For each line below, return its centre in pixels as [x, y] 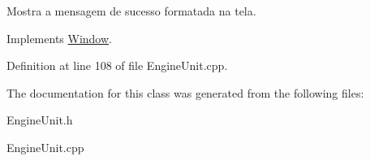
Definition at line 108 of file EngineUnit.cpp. [117, 65]
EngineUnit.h [40, 120]
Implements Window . [59, 38]
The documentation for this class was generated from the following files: [185, 92]
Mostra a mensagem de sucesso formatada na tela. [131, 11]
